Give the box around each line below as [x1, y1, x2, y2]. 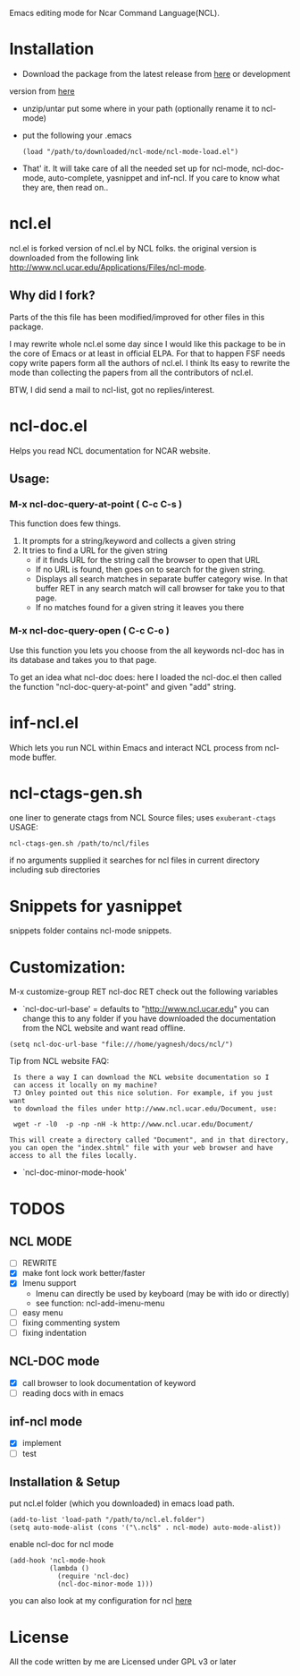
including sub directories [9, 864, 101, 875]
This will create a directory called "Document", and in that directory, [9, 1136, 290, 1144]
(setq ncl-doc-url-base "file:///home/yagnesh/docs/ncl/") [9, 1040, 234, 1050]
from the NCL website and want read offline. [21, 1023, 186, 1034]
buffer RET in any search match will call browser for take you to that [35, 583, 286, 594]
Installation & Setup [9, 1475, 121, 1489]
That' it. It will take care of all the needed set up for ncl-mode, [21, 163, 250, 174]
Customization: [9, 957, 127, 977]
